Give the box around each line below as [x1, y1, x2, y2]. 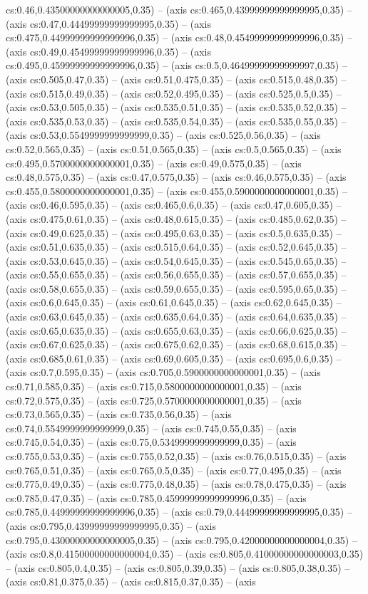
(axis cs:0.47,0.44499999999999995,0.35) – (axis [6, 16, 212, 31]
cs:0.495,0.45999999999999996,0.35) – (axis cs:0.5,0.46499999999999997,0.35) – [6, 58, 347, 73]
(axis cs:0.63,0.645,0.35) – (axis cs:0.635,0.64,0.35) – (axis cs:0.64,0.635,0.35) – [6, 309, 347, 324]
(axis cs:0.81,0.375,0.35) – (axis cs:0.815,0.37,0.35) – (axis [6, 574, 256, 589]
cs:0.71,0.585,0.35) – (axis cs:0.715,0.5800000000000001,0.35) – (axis [6, 379, 302, 394]
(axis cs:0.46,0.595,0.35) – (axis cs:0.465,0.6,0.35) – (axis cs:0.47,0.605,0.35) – [6, 197, 342, 212]
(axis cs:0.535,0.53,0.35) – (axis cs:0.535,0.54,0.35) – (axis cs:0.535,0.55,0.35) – [6, 113, 347, 128]
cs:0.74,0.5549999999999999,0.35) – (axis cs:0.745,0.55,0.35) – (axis [6, 420, 297, 435]
